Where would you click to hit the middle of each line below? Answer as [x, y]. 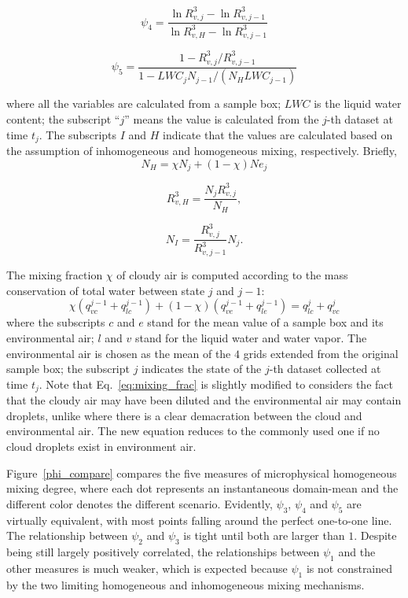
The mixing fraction [55, 275]
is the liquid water [358, 103]
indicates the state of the [202, 369]
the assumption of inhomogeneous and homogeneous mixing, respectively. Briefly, [202, 151]
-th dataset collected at [325, 369]
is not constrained [349, 568]
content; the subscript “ [63, 119]
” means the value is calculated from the [222, 119]
